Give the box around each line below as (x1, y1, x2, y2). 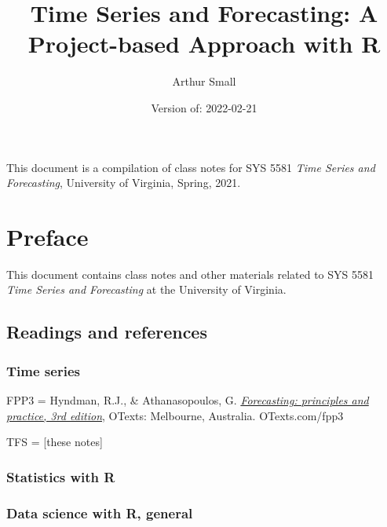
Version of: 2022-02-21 (151, 99, 257, 115)
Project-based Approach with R (27, 27, 381, 60)
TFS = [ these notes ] (6, 434, 103, 450)
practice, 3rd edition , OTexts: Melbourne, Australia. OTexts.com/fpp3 (6, 407, 344, 423)
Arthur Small (172, 73, 236, 90)
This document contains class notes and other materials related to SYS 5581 (6, 265, 374, 282)
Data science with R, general (6, 503, 193, 522)
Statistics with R (6, 467, 115, 486)
